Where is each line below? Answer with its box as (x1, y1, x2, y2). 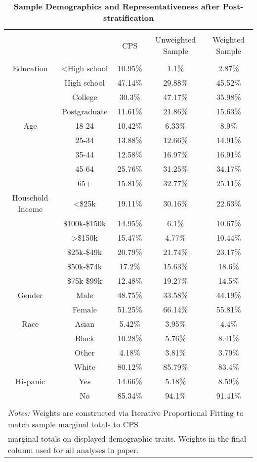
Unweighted (155, 34, 196, 45)
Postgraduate (62, 105, 108, 117)
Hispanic (15, 375, 45, 387)
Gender (17, 289, 43, 301)
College (72, 91, 97, 103)
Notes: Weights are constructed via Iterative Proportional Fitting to (8, 407, 244, 418)
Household (12, 192, 48, 203)
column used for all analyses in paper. (8, 444, 139, 456)
